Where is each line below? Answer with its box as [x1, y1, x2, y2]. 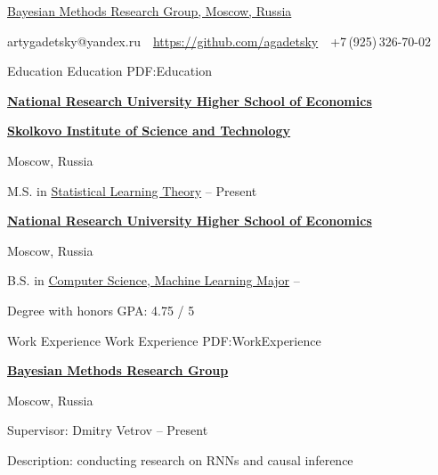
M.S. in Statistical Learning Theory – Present [7, 181, 257, 200]
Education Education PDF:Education [7, 61, 212, 80]
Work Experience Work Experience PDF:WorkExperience [7, 331, 321, 349]
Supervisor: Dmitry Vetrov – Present [7, 421, 208, 439]
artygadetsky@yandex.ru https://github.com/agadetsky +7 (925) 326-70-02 [7, 31, 431, 50]
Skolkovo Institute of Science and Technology [7, 121, 291, 140]
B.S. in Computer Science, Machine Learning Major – [7, 271, 300, 290]
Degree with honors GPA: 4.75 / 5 [7, 300, 195, 319]
